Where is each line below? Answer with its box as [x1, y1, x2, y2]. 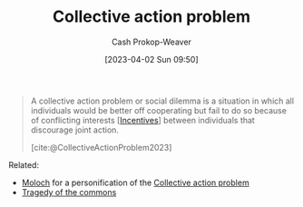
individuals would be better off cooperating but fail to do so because [30, 104, 288, 115]
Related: [8, 159, 40, 170]
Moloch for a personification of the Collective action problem [21, 177, 250, 188]
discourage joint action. [30, 124, 120, 135]
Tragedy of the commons [21, 186, 117, 197]
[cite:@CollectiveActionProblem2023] [30, 142, 172, 153]
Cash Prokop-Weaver [111, 36, 192, 47]
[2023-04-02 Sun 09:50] [104, 54, 199, 64]
